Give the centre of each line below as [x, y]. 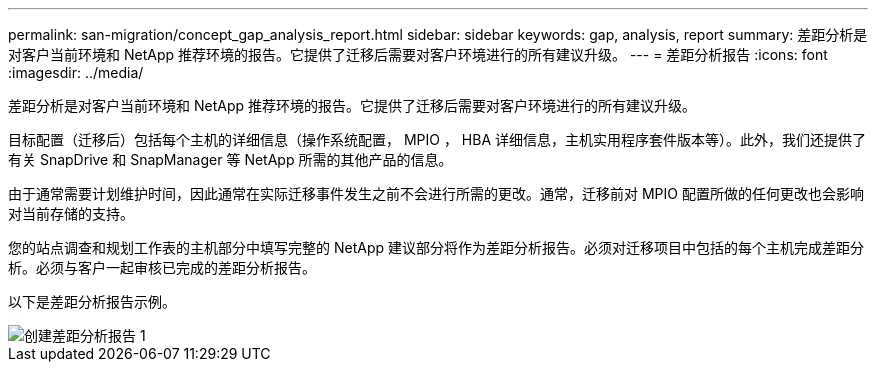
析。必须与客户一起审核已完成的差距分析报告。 [162, 267]
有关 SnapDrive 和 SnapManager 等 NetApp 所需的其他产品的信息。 [230, 159]
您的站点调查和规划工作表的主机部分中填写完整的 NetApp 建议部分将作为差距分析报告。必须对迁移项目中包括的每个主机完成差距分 [436, 247]
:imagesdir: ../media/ [76, 72]
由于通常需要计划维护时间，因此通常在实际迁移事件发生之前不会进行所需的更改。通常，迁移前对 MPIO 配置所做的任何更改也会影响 [436, 193]
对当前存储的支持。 [71, 213]
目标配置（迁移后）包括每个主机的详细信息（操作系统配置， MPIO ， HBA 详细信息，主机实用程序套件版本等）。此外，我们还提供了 [437, 139]
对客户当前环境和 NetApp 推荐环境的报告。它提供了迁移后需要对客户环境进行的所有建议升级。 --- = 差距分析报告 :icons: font [418, 54]
